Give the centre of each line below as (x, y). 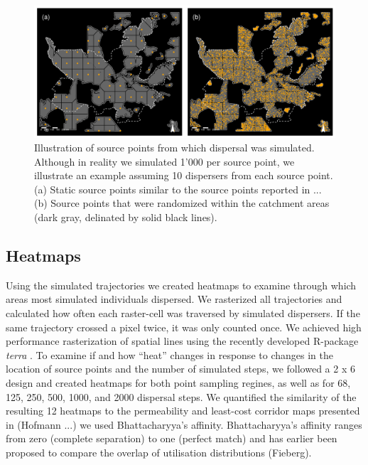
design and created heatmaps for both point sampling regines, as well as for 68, (178, 383)
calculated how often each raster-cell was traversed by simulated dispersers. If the (183, 313)
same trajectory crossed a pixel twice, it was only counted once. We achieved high (184, 327)
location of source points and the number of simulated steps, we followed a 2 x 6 (180, 369)
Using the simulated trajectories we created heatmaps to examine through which (181, 285)
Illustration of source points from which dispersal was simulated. (174, 148)
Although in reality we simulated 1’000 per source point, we (164, 161)
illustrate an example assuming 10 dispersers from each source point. (184, 175)
